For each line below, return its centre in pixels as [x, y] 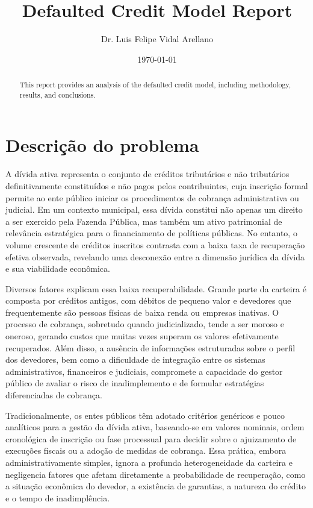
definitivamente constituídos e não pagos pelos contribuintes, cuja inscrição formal [157, 185]
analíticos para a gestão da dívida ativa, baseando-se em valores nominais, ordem [155, 427]
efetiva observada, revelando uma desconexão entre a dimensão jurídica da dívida [155, 256]
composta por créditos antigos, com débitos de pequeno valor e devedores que [148, 300]
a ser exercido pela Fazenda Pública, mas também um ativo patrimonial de [144, 221]
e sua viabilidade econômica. [58, 268]
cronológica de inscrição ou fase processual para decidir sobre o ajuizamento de [151, 438]
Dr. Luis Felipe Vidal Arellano [157, 39]
